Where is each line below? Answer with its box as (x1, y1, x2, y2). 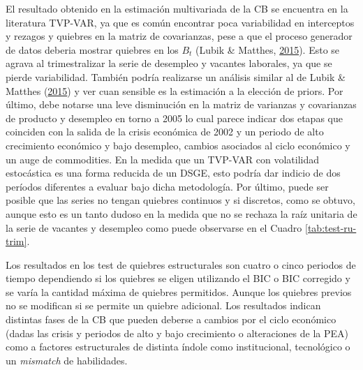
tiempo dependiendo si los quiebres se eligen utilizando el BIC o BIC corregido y (6, 271, 350, 286)
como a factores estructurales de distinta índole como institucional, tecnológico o (6, 339, 350, 354)
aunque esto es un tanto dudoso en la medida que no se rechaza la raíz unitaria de (6, 206, 357, 221)
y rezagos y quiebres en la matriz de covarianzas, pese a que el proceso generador (6, 29, 353, 43)
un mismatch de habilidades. (6, 353, 128, 367)
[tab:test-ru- (305, 220, 357, 235)
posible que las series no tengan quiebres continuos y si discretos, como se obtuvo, (6, 193, 355, 207)
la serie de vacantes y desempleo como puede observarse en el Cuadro (6, 220, 302, 235)
